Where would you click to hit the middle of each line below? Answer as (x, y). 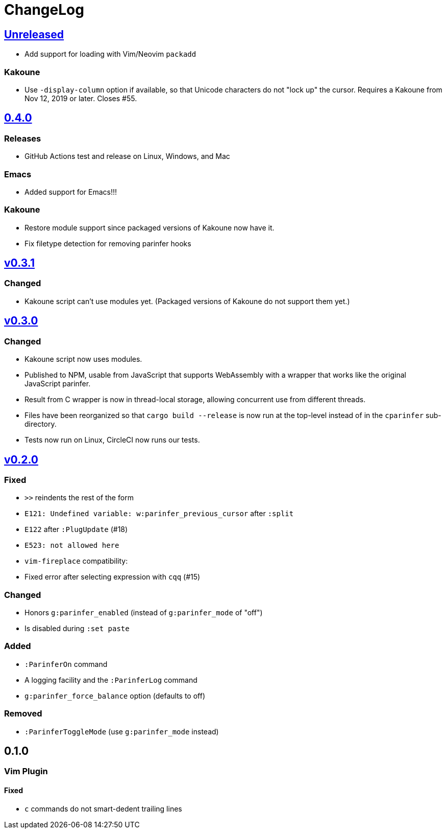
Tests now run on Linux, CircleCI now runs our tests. (112, 440)
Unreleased (34, 34)
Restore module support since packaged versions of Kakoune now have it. (150, 227)
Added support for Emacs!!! (71, 192)
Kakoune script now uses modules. (83, 359)
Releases (23, 138)
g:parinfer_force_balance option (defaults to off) (115, 696)
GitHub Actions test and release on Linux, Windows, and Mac (127, 156)
